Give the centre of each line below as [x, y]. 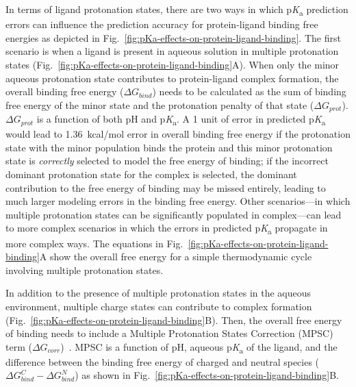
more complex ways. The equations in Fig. [94, 243]
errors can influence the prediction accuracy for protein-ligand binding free [162, 24]
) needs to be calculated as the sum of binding [249, 91]
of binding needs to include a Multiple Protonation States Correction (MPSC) [169, 333]
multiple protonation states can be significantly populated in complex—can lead [174, 214]
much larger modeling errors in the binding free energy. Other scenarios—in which [178, 201]
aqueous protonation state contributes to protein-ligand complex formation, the [172, 78]
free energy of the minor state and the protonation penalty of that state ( [160, 104]
